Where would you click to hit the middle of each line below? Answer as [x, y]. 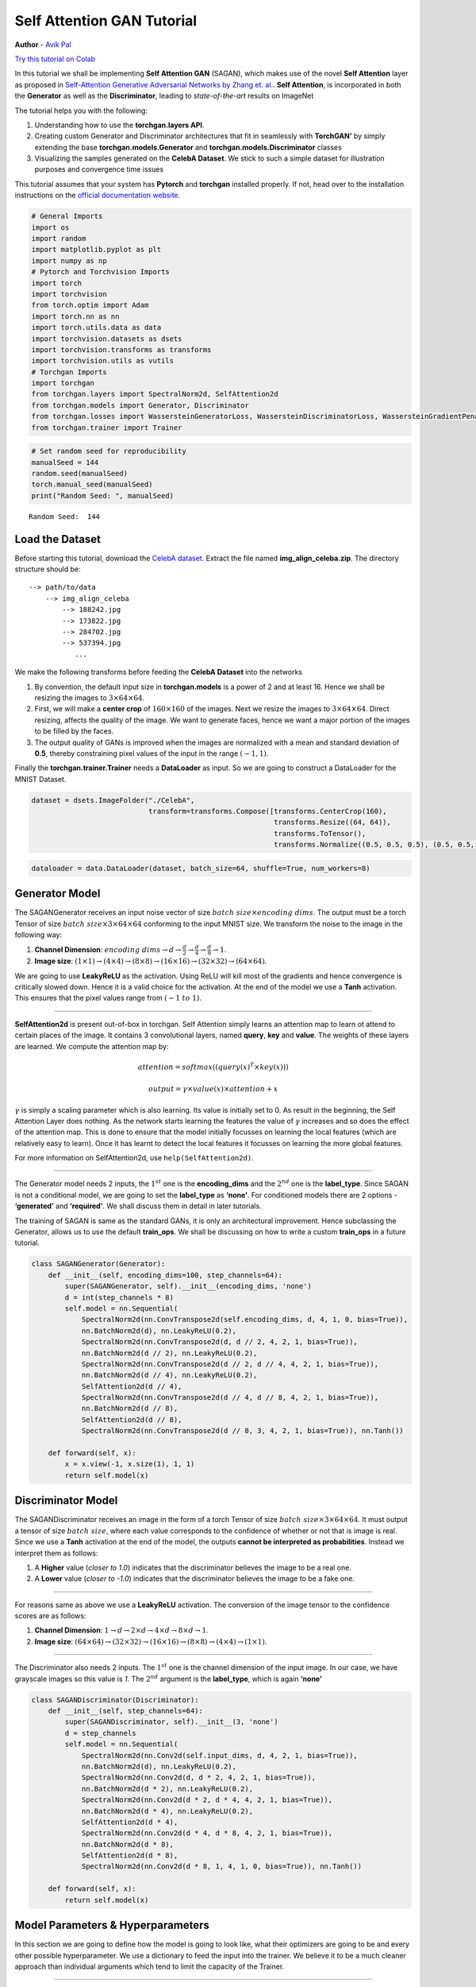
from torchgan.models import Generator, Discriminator [140, 405]
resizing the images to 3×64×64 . [90, 697]
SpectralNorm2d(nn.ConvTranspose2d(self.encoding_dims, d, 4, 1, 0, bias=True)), [245, 1320]
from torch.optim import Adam [90, 305]
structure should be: [48, 569]
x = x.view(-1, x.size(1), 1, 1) [130, 1464]
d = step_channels [100, 1733]
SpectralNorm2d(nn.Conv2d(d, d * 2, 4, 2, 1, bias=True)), [199, 1778]
